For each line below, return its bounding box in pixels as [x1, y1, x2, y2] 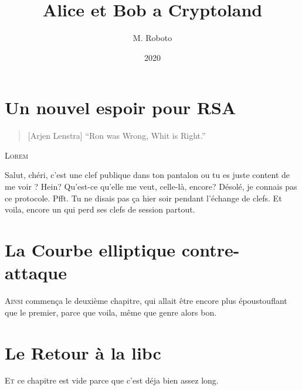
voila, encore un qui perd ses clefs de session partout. [5, 203, 195, 215]
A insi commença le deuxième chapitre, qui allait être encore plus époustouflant [5, 295, 287, 307]
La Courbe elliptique [5, 238, 176, 261]
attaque [5, 261, 67, 285]
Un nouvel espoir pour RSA [5, 95, 236, 119]
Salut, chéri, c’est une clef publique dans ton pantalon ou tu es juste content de [5, 169, 290, 181]
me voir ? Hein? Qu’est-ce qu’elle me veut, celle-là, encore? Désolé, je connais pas [5, 180, 297, 193]
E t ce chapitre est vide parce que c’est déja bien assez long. [5, 374, 219, 386]
